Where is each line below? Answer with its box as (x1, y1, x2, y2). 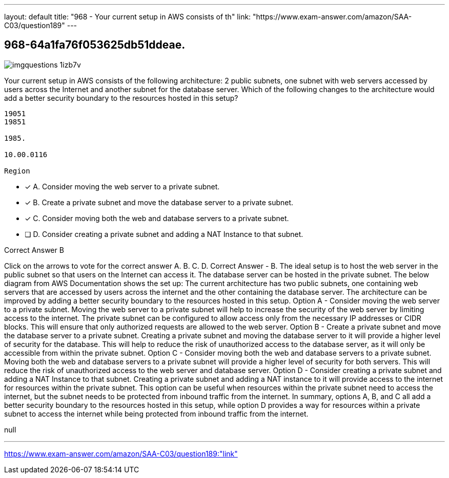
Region (4, 166, 30, 175)
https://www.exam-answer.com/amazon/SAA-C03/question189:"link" (4, 449, 238, 458)
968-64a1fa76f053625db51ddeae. (4, 38, 186, 52)
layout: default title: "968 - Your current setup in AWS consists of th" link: (4, 12, 251, 21)
